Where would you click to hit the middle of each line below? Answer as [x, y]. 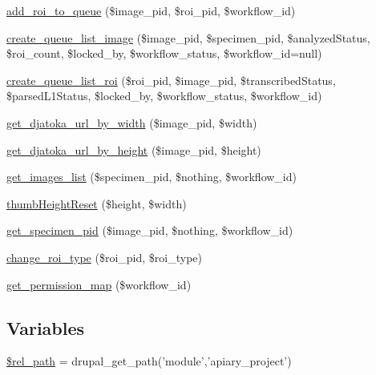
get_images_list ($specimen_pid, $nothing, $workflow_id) [152, 177]
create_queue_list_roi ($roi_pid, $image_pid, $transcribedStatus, [171, 80]
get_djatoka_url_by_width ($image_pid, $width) [132, 122]
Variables [46, 327]
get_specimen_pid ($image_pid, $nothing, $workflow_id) [150, 230]
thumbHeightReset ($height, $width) [97, 203]
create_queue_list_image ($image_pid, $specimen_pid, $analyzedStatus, [188, 37]
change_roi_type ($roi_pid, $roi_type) [104, 257]
